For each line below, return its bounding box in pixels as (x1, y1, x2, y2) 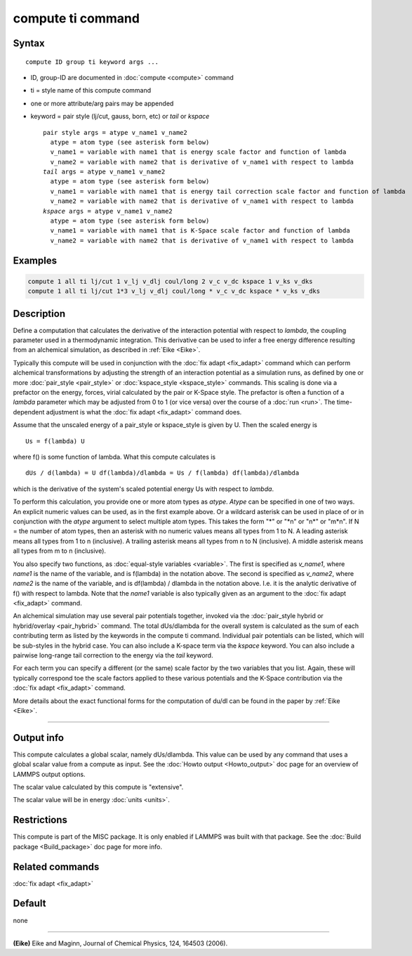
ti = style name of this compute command (30, 86, 152, 95)
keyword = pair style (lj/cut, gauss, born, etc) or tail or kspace (30, 112, 210, 121)
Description (13, 308, 66, 320)
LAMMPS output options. (13, 770, 86, 778)
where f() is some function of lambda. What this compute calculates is (13, 453, 216, 461)
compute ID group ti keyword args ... (25, 58, 159, 66)
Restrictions (13, 814, 68, 826)
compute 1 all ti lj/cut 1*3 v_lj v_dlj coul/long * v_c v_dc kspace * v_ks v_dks (27, 287, 321, 295)
